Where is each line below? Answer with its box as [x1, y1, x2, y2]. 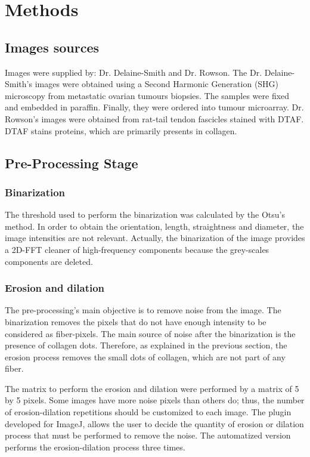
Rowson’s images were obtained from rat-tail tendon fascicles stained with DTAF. [5, 112, 304, 125]
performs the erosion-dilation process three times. [5, 440, 185, 453]
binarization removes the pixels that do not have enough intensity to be [5, 315, 266, 328]
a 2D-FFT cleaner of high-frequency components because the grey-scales [5, 243, 269, 255]
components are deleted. [5, 255, 93, 267]
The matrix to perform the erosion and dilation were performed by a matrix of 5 [5, 382, 299, 394]
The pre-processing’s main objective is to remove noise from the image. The [5, 304, 281, 316]
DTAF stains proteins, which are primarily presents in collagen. [5, 124, 237, 137]
